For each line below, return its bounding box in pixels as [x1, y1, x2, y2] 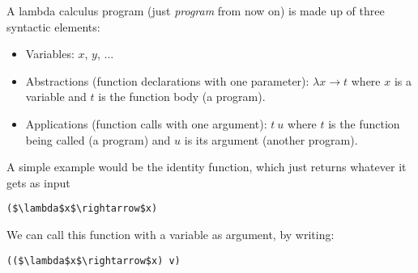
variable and [25, 88, 87, 105]
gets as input [6, 174, 70, 191]
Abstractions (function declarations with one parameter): [25, 72, 309, 89]
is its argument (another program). [184, 131, 358, 148]
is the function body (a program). [98, 88, 266, 105]
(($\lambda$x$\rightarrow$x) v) [6, 254, 181, 267]
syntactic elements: [6, 18, 100, 35]
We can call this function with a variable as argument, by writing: [6, 226, 335, 242]
